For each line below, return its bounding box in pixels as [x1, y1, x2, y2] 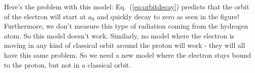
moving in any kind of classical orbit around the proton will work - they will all [4, 40, 245, 50]
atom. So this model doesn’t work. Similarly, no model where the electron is [4, 30, 235, 40]
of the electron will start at [4, 11, 86, 21]
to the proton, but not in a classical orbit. [4, 59, 131, 70]
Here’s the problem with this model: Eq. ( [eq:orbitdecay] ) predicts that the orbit [4, 1, 250, 11]
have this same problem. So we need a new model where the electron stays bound [4, 49, 251, 60]
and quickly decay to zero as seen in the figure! [97, 11, 240, 21]
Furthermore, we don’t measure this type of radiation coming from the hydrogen [4, 21, 248, 31]
